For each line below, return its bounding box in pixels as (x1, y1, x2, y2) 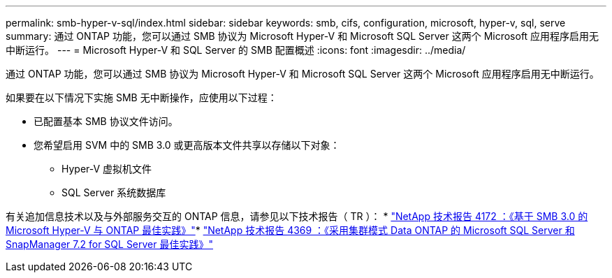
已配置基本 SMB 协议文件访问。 (34, 115, 178, 127)
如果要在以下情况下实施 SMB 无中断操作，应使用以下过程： (6, 92, 277, 103)
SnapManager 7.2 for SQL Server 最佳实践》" (6, 238, 214, 250)
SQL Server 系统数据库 (61, 186, 166, 198)
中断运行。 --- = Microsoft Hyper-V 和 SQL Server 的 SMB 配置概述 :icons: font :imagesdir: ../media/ (6, 44, 466, 56)
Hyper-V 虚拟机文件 (61, 163, 152, 175)
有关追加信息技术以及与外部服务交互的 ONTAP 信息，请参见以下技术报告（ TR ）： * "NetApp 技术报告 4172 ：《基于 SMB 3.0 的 (6, 210, 588, 222)
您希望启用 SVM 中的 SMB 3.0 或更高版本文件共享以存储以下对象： (34, 139, 340, 151)
